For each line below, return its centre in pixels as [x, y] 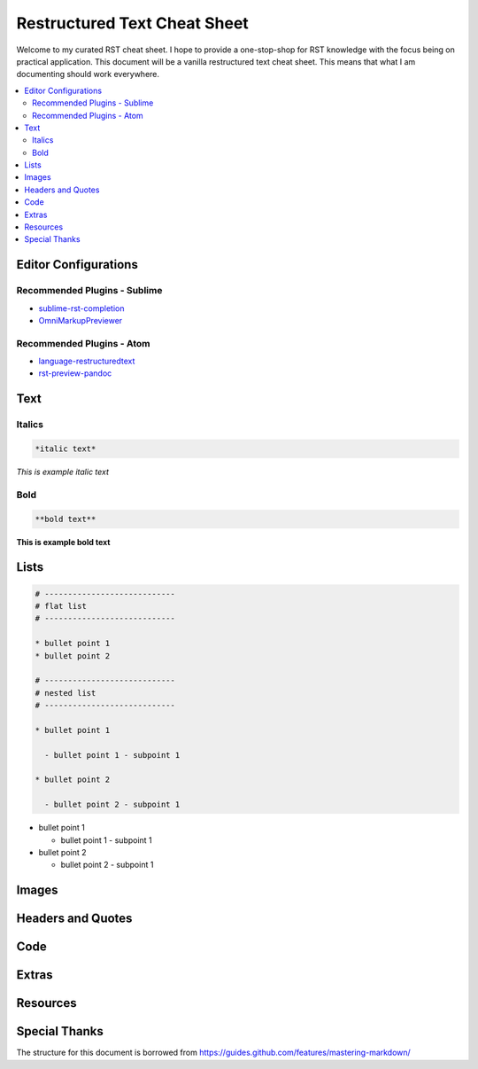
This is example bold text [63, 542]
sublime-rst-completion [81, 308]
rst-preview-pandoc [75, 373]
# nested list [66, 693]
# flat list [61, 606]
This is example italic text [63, 472]
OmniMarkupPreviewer [81, 320]
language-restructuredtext [87, 361]
